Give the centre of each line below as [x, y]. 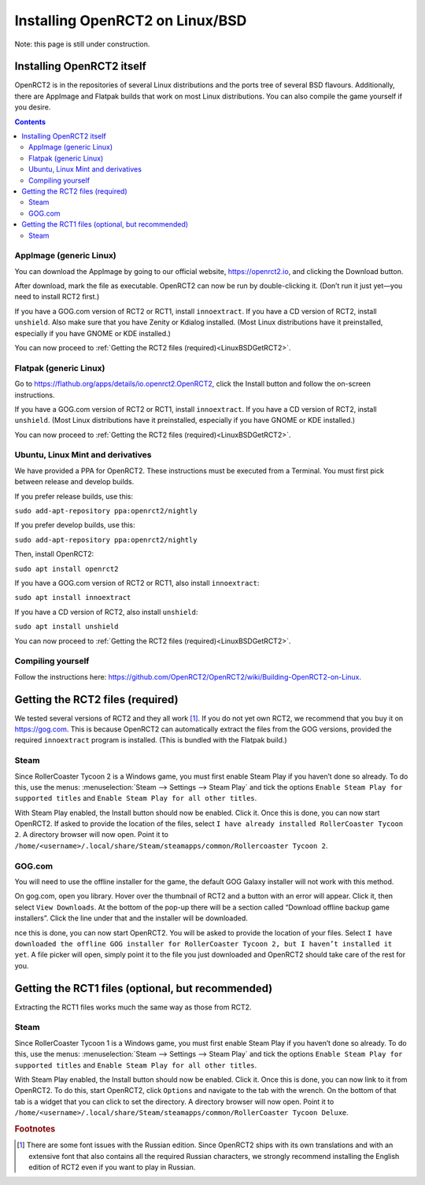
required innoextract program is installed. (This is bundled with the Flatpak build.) [151, 740]
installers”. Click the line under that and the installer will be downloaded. [131, 918]
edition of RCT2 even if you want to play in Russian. [112, 1167]
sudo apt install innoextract [73, 598]
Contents [30, 121]
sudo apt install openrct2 [67, 568]
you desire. [33, 107]
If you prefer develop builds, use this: [75, 525]
